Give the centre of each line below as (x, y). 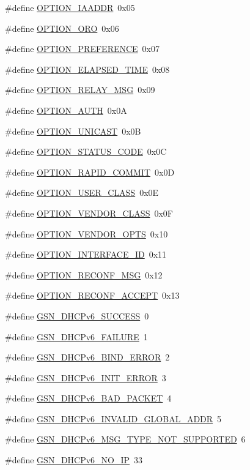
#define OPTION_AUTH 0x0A (66, 110)
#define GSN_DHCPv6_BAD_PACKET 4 (88, 398)
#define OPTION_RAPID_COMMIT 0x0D (90, 172)
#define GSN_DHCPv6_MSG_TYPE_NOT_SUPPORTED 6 (125, 439)
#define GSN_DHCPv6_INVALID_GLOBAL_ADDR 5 (113, 418)
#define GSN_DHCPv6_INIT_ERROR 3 (86, 377)
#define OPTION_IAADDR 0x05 (70, 7)
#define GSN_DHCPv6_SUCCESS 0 (77, 315)
